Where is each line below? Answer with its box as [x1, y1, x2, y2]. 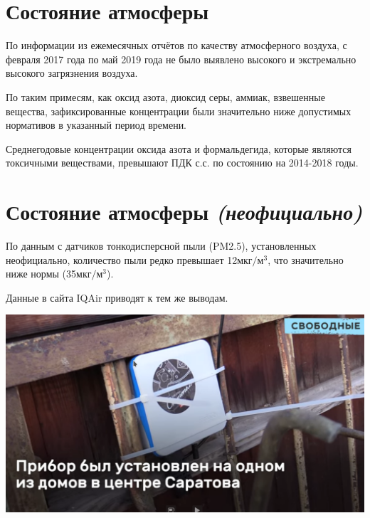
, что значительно [268, 252, 344, 267]
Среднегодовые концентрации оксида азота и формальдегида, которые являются [6, 141, 352, 156]
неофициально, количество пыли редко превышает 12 [6, 252, 238, 267]
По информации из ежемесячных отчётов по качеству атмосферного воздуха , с [6, 38, 347, 53]
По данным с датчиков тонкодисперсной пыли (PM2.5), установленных [6, 238, 317, 253]
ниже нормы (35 [6, 266, 77, 281]
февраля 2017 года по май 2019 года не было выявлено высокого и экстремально [6, 51, 356, 66]
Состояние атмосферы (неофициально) [6, 197, 363, 227]
